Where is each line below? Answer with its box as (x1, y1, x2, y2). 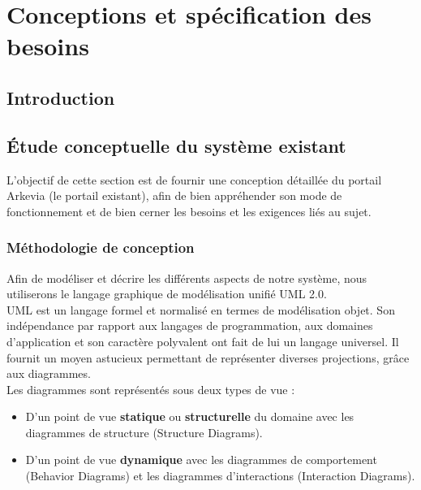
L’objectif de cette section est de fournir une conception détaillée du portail (6, 171, 382, 188)
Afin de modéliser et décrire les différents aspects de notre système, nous (6, 269, 367, 286)
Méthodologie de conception (6, 237, 195, 258)
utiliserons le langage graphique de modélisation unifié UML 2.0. (6, 285, 327, 302)
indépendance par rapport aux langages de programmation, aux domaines (6, 317, 373, 334)
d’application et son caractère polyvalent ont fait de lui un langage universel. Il (6, 332, 399, 349)
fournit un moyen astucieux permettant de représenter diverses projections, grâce (6, 349, 410, 366)
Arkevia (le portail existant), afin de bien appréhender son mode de (6, 187, 342, 204)
